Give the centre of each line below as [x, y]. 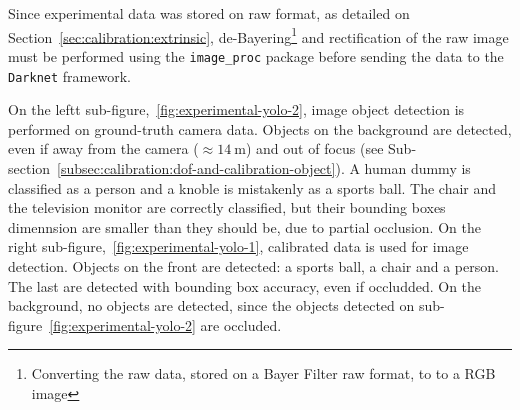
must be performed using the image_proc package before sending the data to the [256, 55]
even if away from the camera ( [103, 148]
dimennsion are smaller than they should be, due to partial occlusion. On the [244, 226]
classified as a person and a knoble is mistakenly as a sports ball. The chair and [252, 187]
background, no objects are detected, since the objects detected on [211, 305]
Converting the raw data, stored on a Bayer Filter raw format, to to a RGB [263, 373]
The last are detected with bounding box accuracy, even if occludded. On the [245, 285]
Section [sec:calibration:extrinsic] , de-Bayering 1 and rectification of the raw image [258, 35]
